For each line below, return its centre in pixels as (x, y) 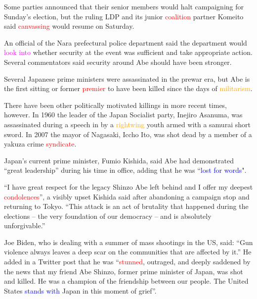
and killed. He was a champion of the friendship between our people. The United (126, 281)
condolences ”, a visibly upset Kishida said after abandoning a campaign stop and (127, 196)
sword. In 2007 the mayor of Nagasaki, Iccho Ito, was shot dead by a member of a (128, 134)
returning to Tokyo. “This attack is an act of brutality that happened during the (126, 206)
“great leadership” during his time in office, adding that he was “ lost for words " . (125, 170)
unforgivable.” (25, 225)
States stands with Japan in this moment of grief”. (80, 290)
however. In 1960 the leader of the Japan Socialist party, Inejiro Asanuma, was (123, 115)
